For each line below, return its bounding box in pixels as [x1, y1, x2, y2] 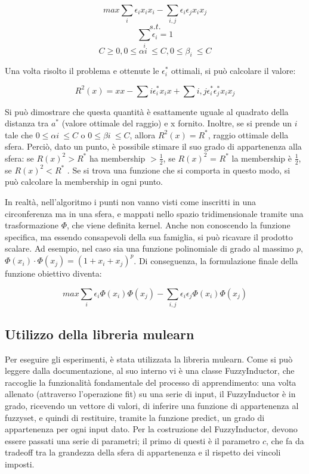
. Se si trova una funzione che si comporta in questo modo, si [67, 163, 291, 176]
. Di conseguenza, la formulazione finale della [134, 254, 298, 267]
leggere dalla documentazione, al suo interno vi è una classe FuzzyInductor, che [5, 364, 295, 377]
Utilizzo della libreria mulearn [5, 324, 194, 343]
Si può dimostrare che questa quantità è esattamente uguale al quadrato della [5, 105, 289, 117]
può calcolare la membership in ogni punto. [5, 175, 163, 188]
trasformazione [5, 219, 58, 231]
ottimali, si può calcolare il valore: [171, 64, 296, 77]
